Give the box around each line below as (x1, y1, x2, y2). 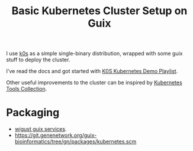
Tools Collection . (6, 86, 47, 93)
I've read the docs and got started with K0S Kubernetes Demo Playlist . (6, 68, 178, 75)
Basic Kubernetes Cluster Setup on (11, 4, 188, 18)
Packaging (6, 106, 60, 119)
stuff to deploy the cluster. (6, 56, 70, 63)
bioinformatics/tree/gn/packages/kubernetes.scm (14, 138, 137, 145)
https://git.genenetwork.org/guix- (14, 132, 97, 139)
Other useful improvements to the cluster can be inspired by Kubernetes (6, 79, 182, 86)
